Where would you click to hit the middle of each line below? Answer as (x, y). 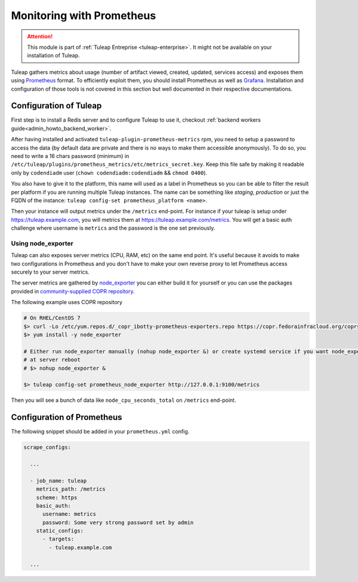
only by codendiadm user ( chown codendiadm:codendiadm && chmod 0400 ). (109, 172)
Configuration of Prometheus (67, 417)
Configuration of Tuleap (56, 106)
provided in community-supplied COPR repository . (73, 291)
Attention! (40, 36)
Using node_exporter (42, 243)
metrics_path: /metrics (71, 489)
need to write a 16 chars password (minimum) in (70, 156)
